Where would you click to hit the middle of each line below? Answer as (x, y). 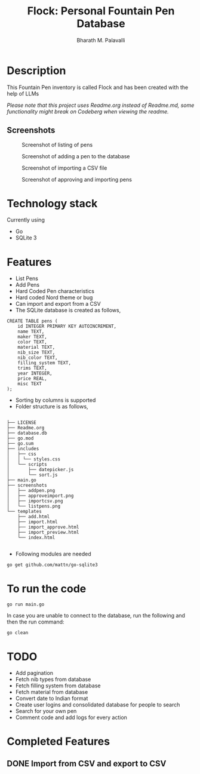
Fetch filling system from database (58, 686)
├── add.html (34, 517)
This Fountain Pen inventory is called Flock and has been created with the (98, 87)
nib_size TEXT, (36, 353)
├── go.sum (20, 444)
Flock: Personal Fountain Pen (101, 11)
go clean (18, 633)
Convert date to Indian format (52, 698)
